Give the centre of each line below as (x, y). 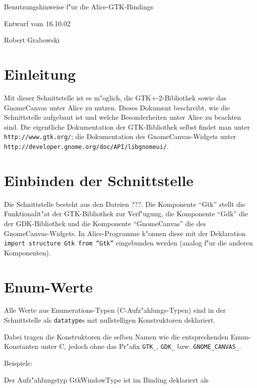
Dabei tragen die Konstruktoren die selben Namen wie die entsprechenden (116, 336)
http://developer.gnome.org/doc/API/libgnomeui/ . (86, 146)
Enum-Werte (48, 286)
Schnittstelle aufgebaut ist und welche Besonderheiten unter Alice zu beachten (123, 117)
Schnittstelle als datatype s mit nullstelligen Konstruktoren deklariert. (110, 320)
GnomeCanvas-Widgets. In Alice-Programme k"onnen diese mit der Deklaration (125, 233)
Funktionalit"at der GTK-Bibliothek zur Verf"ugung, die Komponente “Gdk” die (126, 214)
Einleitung (40, 73)
